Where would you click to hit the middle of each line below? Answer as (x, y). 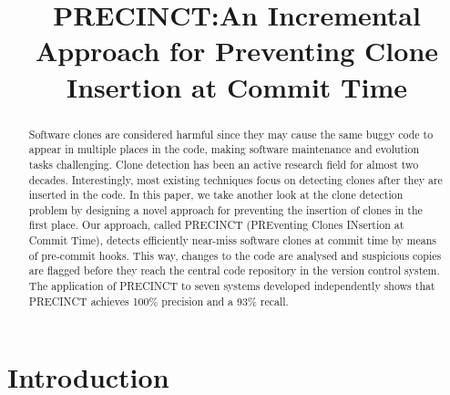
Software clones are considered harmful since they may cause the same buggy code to (231, 134)
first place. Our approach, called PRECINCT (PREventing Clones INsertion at (216, 225)
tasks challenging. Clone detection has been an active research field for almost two (224, 164)
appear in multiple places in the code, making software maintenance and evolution (224, 149)
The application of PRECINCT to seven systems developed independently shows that (232, 286)
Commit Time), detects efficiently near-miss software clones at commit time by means (233, 240)
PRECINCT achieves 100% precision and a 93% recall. (159, 301)
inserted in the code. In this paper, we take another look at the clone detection (216, 195)
